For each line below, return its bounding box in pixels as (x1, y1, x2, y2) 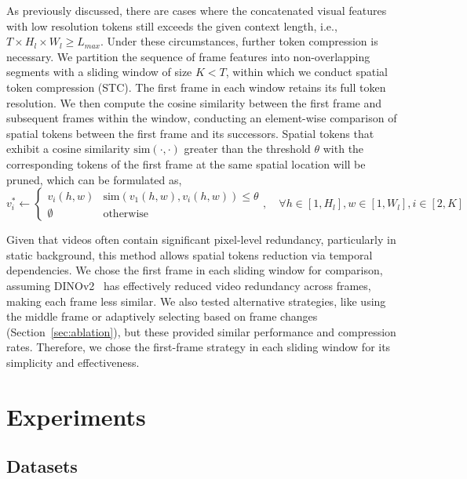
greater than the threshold (184, 140, 311, 157)
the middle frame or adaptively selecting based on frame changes (6, 308, 318, 325)
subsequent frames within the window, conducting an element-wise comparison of (6, 110, 397, 126)
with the (323, 140, 364, 157)
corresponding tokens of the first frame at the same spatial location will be (6, 155, 366, 172)
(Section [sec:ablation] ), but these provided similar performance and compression (6, 323, 396, 339)
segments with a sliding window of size (6, 64, 192, 80)
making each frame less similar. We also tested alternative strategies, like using (6, 292, 386, 309)
